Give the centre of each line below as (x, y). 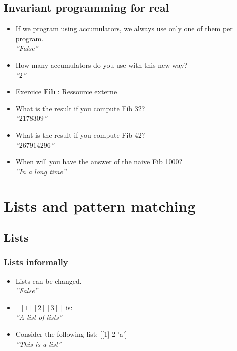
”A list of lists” (39, 317)
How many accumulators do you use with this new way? (102, 64)
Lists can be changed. (49, 281)
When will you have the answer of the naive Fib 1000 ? (99, 161)
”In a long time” (41, 171)
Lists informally (36, 262)
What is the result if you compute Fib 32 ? (80, 108)
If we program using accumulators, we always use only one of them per (124, 28)
